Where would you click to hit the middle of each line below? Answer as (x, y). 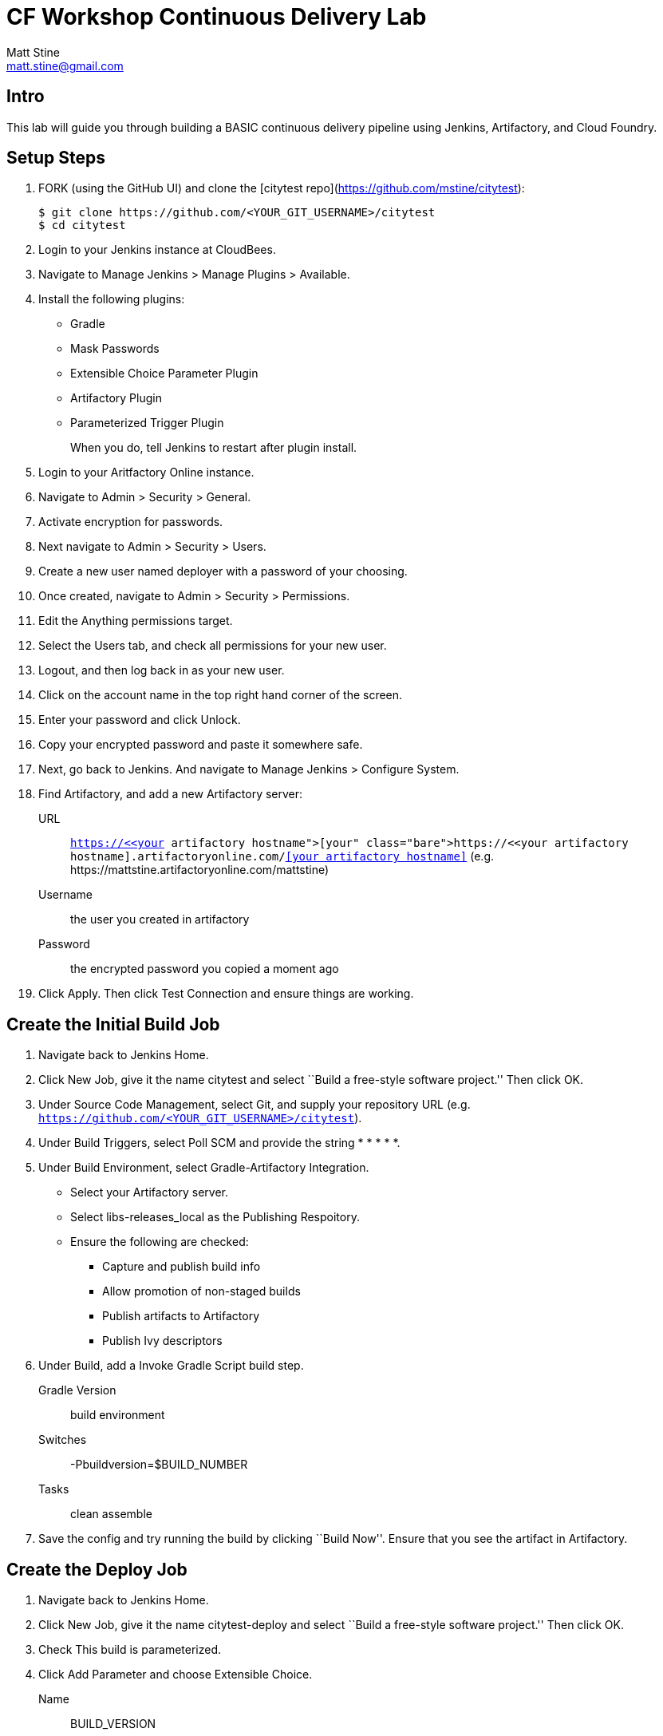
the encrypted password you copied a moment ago (205, 969)
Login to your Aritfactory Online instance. (146, 473)
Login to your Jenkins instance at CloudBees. (157, 250)
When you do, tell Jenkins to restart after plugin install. (214, 448)
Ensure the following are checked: (160, 1242)
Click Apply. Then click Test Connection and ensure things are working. (226, 994)
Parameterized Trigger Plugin (147, 423)
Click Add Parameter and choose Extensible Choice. (176, 1675)
